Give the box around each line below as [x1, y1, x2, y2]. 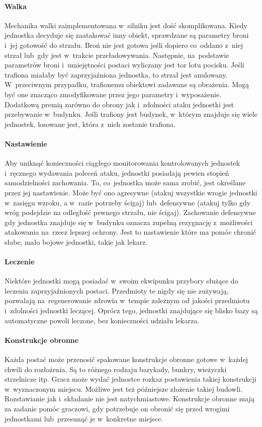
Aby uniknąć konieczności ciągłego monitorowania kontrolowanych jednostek [5, 158, 240, 168]
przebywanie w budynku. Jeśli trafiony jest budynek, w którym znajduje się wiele [5, 109, 257, 119]
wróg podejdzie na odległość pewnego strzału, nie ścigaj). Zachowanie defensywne [5, 207, 256, 218]
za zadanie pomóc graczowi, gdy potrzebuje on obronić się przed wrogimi [5, 403, 230, 413]
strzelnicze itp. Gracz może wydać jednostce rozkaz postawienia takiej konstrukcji [5, 374, 256, 384]
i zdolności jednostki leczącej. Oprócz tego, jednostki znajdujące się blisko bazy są [5, 305, 258, 316]
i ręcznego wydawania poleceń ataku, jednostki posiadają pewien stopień [5, 167, 229, 178]
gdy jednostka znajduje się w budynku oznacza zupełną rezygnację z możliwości [5, 217, 253, 227]
